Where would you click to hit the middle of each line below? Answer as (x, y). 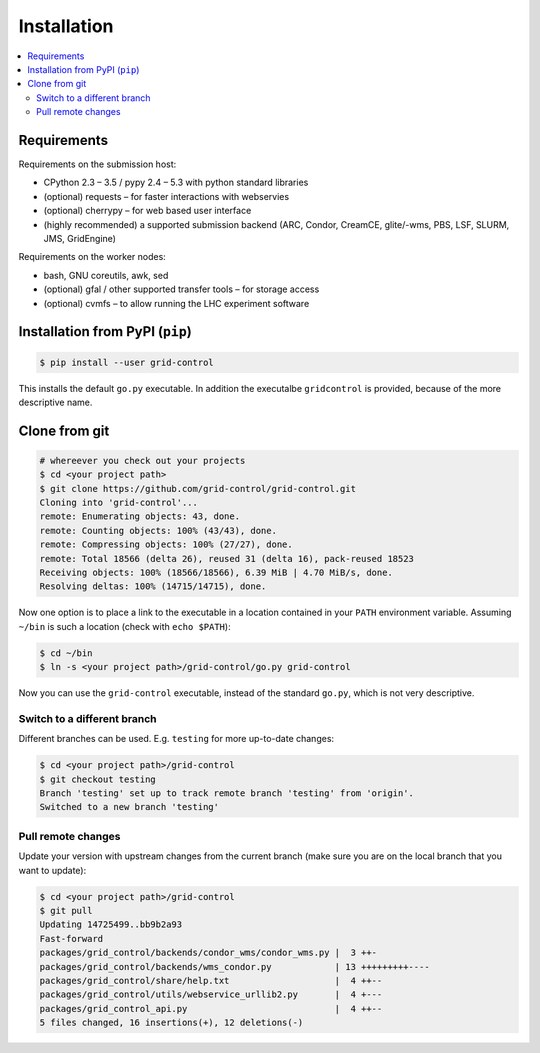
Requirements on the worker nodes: (92, 257)
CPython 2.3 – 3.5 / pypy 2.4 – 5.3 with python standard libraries (176, 182)
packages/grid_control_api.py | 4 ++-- (211, 1008)
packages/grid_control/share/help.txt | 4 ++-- (211, 980)
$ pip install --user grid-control (126, 362)
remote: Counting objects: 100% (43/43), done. (158, 530)
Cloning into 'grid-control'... (119, 503)
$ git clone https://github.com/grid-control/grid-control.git (198, 488)
